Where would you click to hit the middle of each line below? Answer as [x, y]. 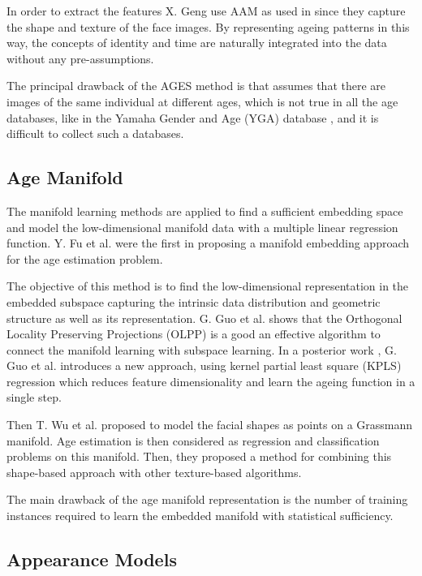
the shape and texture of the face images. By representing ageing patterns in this [208, 26]
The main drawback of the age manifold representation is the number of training [207, 499]
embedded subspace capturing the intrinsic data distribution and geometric [194, 301]
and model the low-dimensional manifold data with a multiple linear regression [202, 227]
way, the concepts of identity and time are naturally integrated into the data [197, 43]
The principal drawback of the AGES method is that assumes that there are [196, 86]
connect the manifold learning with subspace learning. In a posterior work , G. [202, 349]
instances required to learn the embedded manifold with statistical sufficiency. [200, 516]
